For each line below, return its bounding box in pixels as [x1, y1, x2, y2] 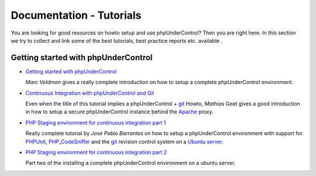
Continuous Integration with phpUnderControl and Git [25, 89, 154, 96]
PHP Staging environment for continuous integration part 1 [25, 119, 166, 126]
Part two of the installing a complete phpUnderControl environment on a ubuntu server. [25, 160, 236, 167]
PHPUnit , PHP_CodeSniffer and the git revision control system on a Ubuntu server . [25, 138, 224, 145]
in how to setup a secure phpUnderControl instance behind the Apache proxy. [25, 108, 214, 115]
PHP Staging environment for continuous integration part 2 [25, 149, 167, 156]
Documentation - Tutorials [11, 9, 142, 22]
